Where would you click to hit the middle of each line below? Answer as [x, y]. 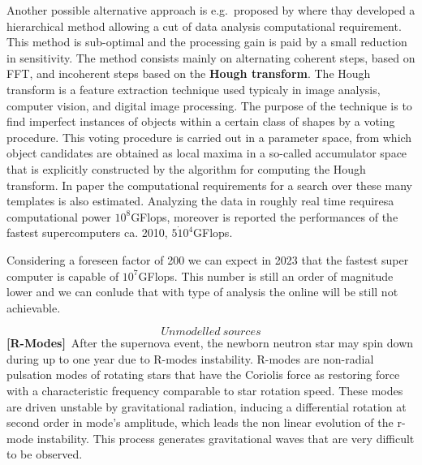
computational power [59, 216]
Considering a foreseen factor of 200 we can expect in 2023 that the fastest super [208, 259]
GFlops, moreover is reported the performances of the [265, 216]
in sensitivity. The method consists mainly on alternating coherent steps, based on [211, 57]
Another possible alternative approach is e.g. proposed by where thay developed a [211, 10]
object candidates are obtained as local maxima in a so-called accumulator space [207, 153]
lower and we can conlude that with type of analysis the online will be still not [202, 292]
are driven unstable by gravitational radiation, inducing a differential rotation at [207, 406]
